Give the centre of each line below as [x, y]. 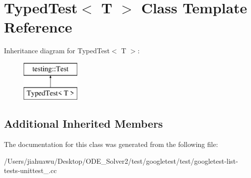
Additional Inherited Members [83, 124]
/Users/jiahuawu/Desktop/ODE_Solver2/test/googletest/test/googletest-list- [121, 160]
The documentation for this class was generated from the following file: [111, 144]
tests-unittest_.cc [31, 170]
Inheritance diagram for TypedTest [57, 51]
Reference [38, 27]
